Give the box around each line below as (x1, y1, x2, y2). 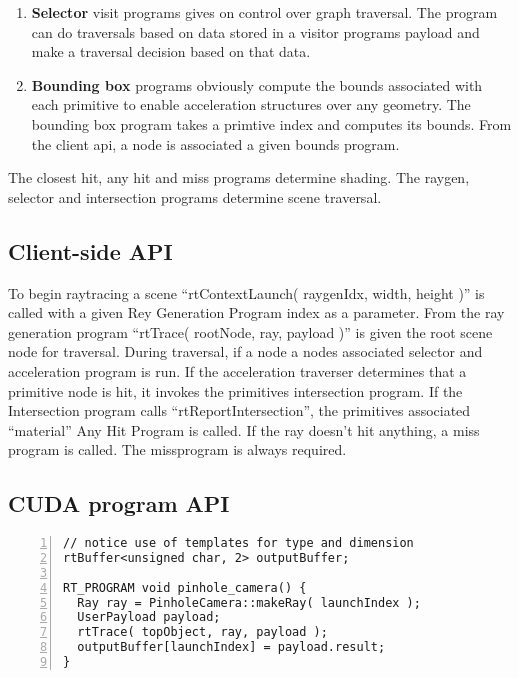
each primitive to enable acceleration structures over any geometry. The (31, 94, 471, 115)
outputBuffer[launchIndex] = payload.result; (77, 640, 386, 655)
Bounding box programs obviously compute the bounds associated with (31, 74, 483, 95)
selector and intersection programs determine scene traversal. (8, 186, 382, 207)
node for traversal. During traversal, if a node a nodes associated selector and (8, 341, 483, 362)
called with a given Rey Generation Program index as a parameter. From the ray (8, 302, 505, 323)
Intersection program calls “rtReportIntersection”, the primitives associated (8, 400, 471, 421)
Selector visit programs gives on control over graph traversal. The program (31, 2, 498, 22)
